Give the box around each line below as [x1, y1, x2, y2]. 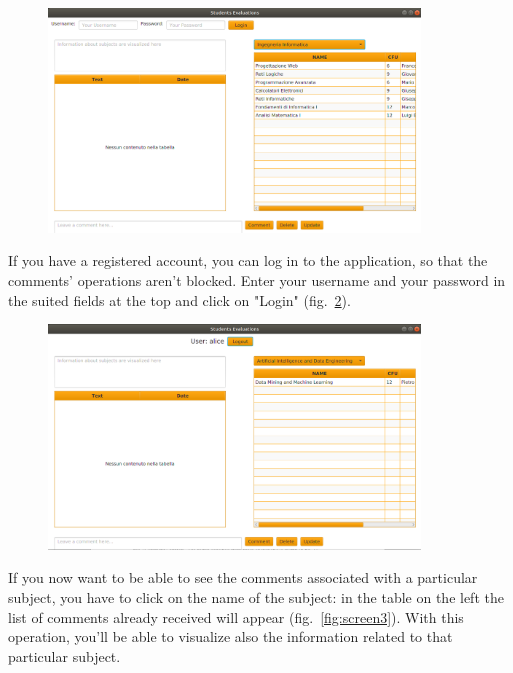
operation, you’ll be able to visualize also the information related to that [8, 626, 453, 647]
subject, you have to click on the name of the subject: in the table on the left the [8, 586, 504, 607]
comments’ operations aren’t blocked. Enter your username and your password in [8, 270, 506, 290]
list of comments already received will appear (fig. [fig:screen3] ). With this [8, 606, 464, 627]
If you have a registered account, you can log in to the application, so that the [8, 250, 488, 271]
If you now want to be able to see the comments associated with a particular [8, 567, 478, 588]
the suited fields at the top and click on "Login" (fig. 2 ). [8, 289, 351, 310]
